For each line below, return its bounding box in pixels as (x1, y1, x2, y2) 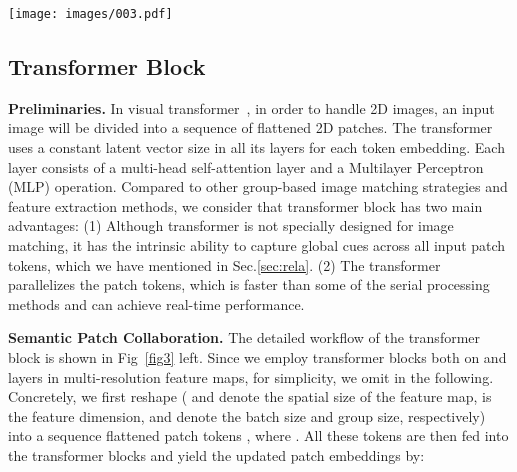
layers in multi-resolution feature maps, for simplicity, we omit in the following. (8, 366, 494, 387)
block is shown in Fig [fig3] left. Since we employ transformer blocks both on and (8, 346, 507, 367)
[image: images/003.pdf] (8, 7, 173, 21)
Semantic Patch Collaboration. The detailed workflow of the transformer (8, 327, 481, 348)
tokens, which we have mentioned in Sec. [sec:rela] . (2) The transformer (8, 254, 441, 275)
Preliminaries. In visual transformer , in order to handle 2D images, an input (8, 97, 495, 118)
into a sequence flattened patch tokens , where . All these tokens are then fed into (8, 425, 509, 446)
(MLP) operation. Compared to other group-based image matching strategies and (8, 176, 508, 197)
